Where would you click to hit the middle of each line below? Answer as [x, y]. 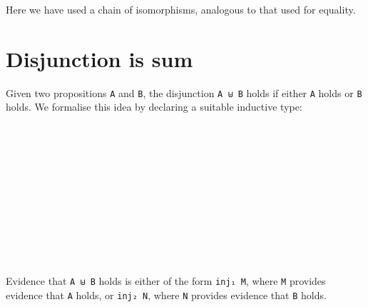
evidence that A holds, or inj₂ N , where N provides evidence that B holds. [166, 295]
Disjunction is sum [99, 58]
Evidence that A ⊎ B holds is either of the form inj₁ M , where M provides [166, 280]
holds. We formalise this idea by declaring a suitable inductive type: [154, 107]
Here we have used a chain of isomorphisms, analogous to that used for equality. [181, 9]
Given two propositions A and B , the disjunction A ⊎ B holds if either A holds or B [184, 92]
